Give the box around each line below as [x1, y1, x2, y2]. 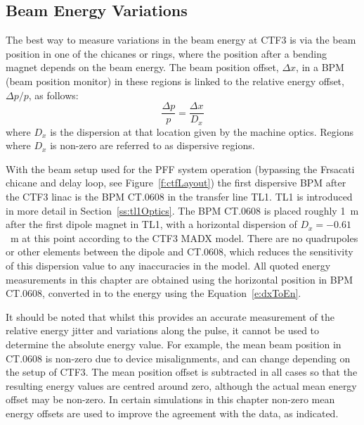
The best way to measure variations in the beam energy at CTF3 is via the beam [6, 32, 356, 47]
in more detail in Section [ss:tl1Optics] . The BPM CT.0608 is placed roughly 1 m [6, 203, 359, 217]
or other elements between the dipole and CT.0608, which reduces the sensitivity [6, 244, 353, 259]
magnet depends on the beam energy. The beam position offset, [6, 60, 279, 75]
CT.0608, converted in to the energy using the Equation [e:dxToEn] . [6, 286, 301, 300]
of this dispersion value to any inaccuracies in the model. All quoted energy [6, 258, 331, 273]
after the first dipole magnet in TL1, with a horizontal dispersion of [6, 217, 297, 231]
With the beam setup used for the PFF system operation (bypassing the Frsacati [6, 161, 355, 176]
